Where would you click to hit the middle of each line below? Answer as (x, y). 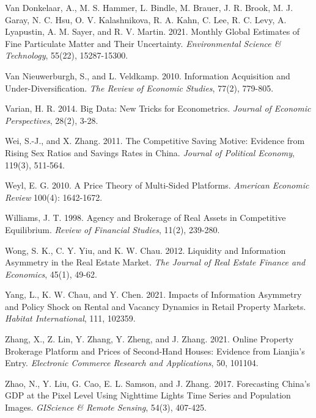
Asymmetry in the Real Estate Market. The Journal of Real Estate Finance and (155, 262)
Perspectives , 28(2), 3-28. (52, 120)
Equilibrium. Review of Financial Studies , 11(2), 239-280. (112, 229)
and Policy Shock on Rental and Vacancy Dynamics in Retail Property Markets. (156, 306)
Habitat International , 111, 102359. (70, 318)
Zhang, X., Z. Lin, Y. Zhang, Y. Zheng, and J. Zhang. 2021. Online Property (149, 339)
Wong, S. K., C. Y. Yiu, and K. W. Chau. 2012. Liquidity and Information (145, 250)
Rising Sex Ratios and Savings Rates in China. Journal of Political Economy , (150, 152)
